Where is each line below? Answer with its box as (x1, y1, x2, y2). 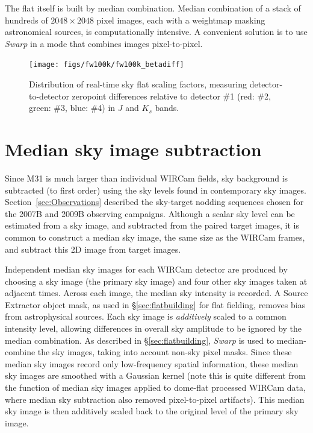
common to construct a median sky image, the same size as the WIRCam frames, (5, 230, 305, 243)
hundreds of (5, 13, 48, 26)
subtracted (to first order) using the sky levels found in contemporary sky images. (5, 183, 306, 196)
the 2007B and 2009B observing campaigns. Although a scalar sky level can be (5, 207, 295, 220)
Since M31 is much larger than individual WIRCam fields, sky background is (5, 171, 288, 184)
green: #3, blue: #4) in (29, 101, 116, 114)
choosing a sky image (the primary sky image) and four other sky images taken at (5, 274, 308, 287)
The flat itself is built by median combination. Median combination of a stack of (5, 2, 301, 14)
